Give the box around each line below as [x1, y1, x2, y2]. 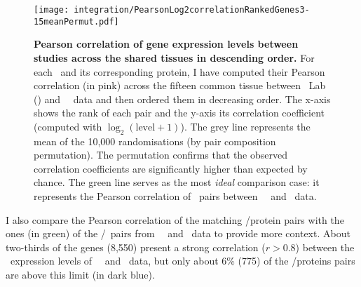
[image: [34, 5, 69, 15]
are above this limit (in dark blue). [6, 267, 155, 282]
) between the [295, 239, 355, 254]
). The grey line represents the [180, 119, 311, 133]
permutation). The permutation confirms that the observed [34, 147, 287, 162]
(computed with [34, 119, 102, 133]
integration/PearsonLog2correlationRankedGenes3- [74, 5, 310, 15]
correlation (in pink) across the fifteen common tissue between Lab [34, 78, 326, 93]
